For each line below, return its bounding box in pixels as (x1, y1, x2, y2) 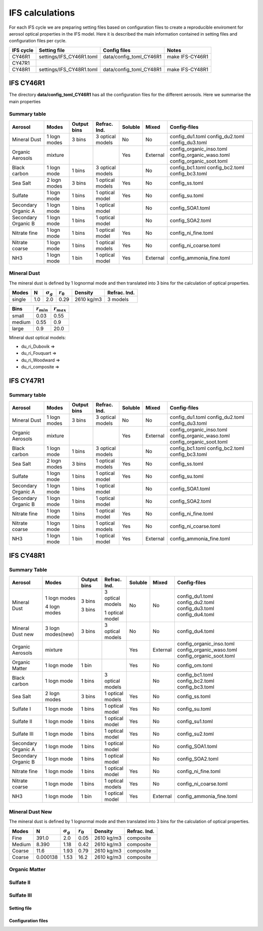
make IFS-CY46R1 (167, 53, 208, 60)
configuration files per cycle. (9, 38, 67, 44)
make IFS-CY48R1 (167, 66, 208, 73)
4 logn (45, 603, 60, 610)
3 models (107, 296, 129, 303)
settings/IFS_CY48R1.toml (39, 66, 98, 73)
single (12, 296, 26, 303)
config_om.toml (177, 662, 213, 669)
